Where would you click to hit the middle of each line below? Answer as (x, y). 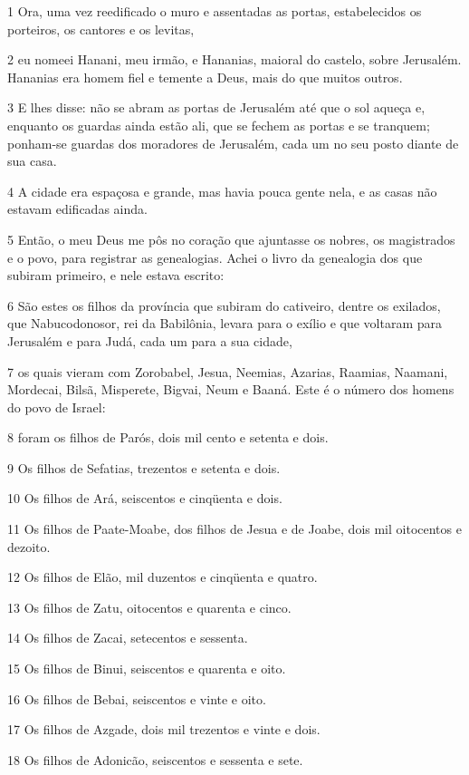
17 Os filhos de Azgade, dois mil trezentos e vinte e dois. (164, 729)
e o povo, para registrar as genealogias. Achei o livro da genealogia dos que (215, 257)
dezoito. (29, 546)
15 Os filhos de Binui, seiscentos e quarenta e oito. (147, 668)
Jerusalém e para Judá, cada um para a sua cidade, (150, 340)
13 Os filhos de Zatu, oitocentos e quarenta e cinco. (149, 607)
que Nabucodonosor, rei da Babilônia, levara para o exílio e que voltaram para (225, 323)
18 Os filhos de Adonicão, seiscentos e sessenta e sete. (155, 759)
